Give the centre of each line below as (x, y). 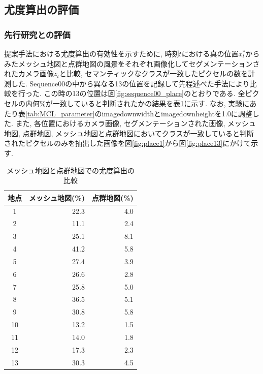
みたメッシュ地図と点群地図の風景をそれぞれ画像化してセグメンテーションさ (132, 63)
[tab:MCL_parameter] (60, 113)
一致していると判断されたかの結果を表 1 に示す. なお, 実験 (147, 103)
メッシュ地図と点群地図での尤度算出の (70, 170)
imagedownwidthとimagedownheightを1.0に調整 (177, 113)
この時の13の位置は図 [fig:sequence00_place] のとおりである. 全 (144, 93)
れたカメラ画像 (29, 73)
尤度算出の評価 (41, 9)
